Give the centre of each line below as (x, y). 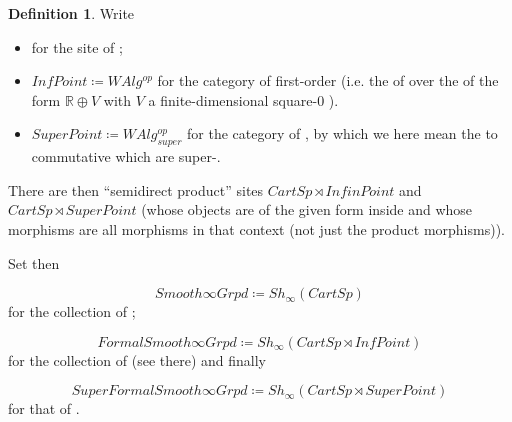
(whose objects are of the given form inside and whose (307, 209)
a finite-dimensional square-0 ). (243, 99)
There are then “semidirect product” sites (136, 189)
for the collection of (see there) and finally (137, 359)
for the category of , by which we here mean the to (342, 133)
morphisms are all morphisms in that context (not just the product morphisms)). (256, 228)
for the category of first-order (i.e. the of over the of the (328, 80)
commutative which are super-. (126, 156)
